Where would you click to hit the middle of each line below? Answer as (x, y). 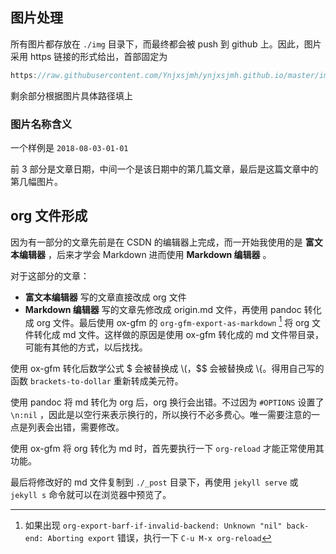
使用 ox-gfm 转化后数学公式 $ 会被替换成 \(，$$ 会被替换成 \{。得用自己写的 (167, 369)
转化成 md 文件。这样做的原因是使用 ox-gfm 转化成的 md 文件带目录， (178, 335)
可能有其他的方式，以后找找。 (86, 347)
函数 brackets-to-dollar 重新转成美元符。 (97, 381)
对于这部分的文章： (50, 275)
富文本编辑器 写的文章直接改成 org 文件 (105, 297)
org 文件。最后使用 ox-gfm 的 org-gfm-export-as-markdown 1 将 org (173, 321)
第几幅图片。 (36, 181)
